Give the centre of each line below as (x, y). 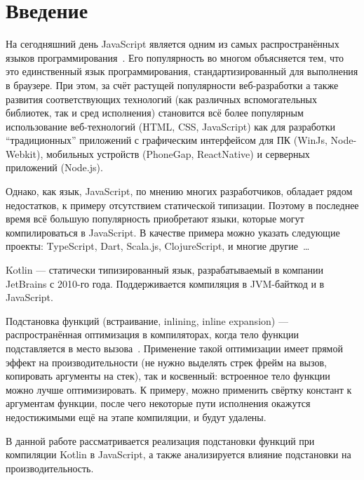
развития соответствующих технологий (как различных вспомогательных (161, 99)
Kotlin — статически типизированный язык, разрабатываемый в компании (164, 270)
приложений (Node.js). (54, 167)
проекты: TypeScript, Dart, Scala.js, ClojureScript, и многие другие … (158, 246)
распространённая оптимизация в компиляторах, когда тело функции (152, 334)
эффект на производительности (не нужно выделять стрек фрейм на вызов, (166, 362)
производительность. (50, 468)
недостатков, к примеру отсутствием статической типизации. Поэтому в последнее (182, 205)
